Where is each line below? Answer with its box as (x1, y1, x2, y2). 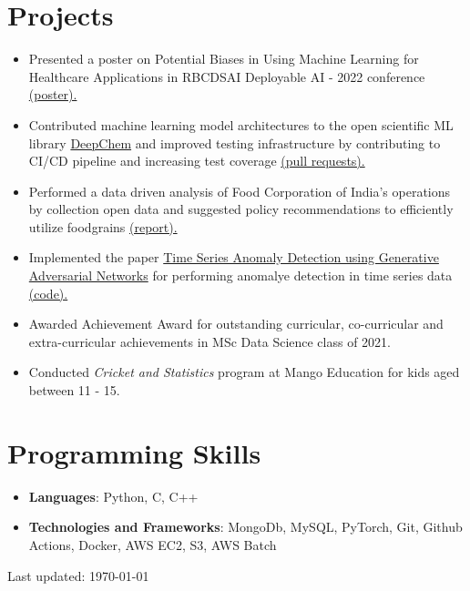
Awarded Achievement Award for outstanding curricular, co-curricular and (28, 314, 444, 333)
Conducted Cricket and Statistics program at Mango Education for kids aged (28, 362, 460, 382)
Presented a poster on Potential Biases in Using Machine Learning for (28, 49, 419, 68)
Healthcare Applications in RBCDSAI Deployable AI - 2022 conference (28, 66, 425, 86)
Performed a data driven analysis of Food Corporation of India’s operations (28, 181, 451, 200)
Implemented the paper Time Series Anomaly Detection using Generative (28, 248, 439, 267)
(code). (28, 283, 68, 302)
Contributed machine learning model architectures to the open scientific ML (28, 115, 454, 134)
